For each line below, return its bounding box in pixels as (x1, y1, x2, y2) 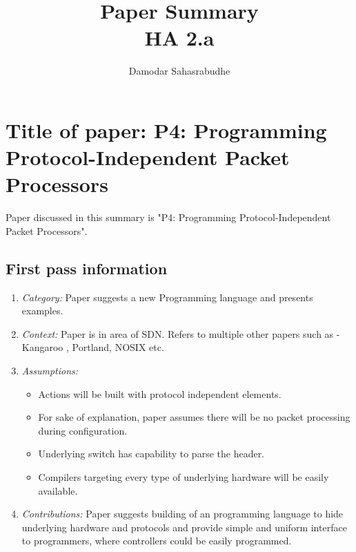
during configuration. (38, 423, 128, 437)
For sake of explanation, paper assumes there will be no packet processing (38, 410, 350, 424)
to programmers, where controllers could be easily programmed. (21, 533, 292, 548)
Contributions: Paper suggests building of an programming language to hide (21, 506, 344, 521)
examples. (21, 303, 63, 318)
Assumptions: (21, 363, 79, 377)
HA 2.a (144, 23, 215, 52)
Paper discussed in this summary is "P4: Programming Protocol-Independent (6, 210, 331, 225)
